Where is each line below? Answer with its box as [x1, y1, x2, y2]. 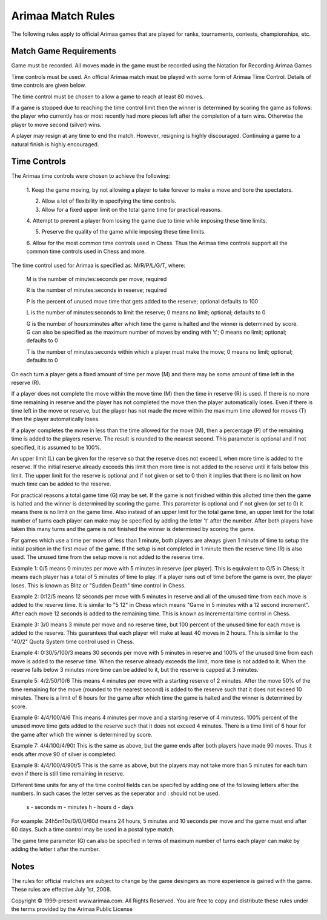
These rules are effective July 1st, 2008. [11, 886, 111, 893]
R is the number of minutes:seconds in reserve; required [26, 286, 167, 294]
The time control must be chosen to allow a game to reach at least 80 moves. [11, 93, 204, 100]
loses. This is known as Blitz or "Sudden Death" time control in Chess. [11, 581, 186, 589]
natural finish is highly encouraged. [11, 140, 99, 148]
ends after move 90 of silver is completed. [11, 750, 117, 758]
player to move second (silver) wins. [11, 121, 102, 128]
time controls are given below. [11, 82, 87, 89]
